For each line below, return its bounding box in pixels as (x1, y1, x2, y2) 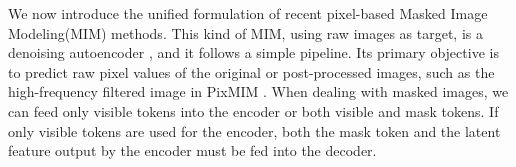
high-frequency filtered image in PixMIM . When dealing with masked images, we (8, 81, 509, 102)
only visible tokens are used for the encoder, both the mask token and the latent (8, 120, 501, 141)
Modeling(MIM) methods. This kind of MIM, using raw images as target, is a (8, 22, 483, 43)
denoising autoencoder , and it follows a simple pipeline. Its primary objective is (8, 42, 499, 63)
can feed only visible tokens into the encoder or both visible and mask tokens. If (8, 100, 499, 121)
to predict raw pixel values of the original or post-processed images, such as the (8, 61, 495, 82)
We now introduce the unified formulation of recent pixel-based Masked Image (8, 3, 488, 23)
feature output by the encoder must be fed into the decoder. (8, 140, 377, 161)
